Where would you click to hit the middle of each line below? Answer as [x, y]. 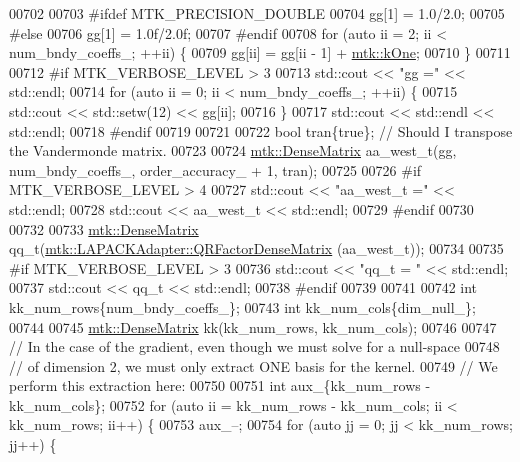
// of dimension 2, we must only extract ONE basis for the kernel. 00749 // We [253, 365]
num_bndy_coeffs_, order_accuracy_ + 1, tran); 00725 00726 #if [215, 169]
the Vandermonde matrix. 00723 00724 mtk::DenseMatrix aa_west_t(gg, [233, 150]
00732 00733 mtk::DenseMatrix [104, 228]
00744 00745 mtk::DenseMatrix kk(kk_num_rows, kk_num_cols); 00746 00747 [253, 326]
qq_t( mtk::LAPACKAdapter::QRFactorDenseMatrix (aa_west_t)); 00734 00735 [256, 248]
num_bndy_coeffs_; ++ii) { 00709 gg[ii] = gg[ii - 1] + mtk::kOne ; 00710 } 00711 [260, 52]
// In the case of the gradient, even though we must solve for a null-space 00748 [254, 346]
